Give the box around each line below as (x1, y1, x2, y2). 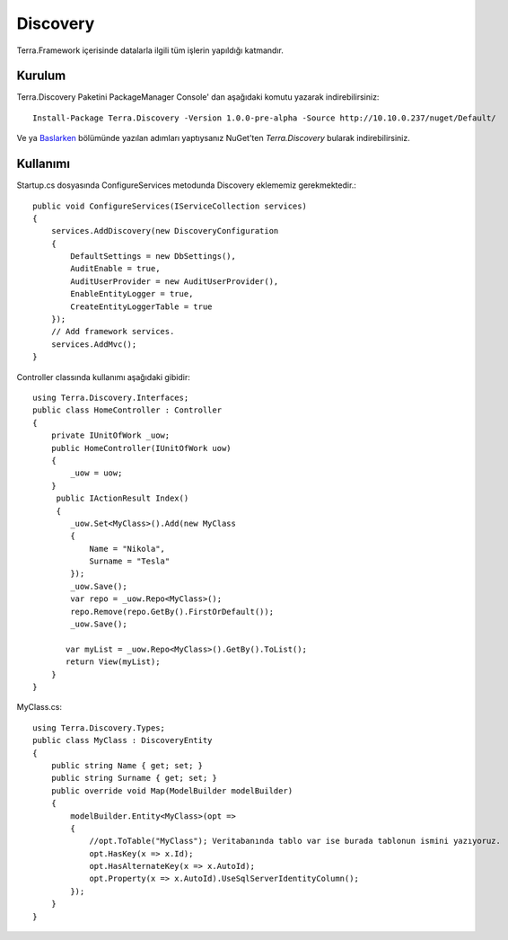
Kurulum (16, 68, 66, 84)
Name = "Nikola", (89, 544, 166, 554)
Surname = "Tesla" (89, 556, 171, 566)
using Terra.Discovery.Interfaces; (32, 393, 189, 403)
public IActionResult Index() (56, 493, 189, 503)
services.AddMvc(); (50, 339, 137, 350)
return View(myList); (66, 657, 161, 667)
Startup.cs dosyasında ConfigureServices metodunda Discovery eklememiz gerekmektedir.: (16, 180, 356, 191)
